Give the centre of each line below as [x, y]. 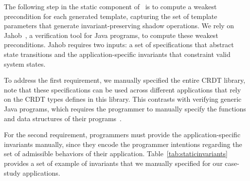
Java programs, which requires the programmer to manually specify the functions [125, 108]
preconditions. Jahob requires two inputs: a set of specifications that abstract [119, 45]
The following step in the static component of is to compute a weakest [110, 6]
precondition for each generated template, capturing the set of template [111, 16]
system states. [25, 63]
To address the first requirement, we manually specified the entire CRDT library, [125, 80]
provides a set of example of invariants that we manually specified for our [113, 163]
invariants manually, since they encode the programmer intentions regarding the [123, 144]
